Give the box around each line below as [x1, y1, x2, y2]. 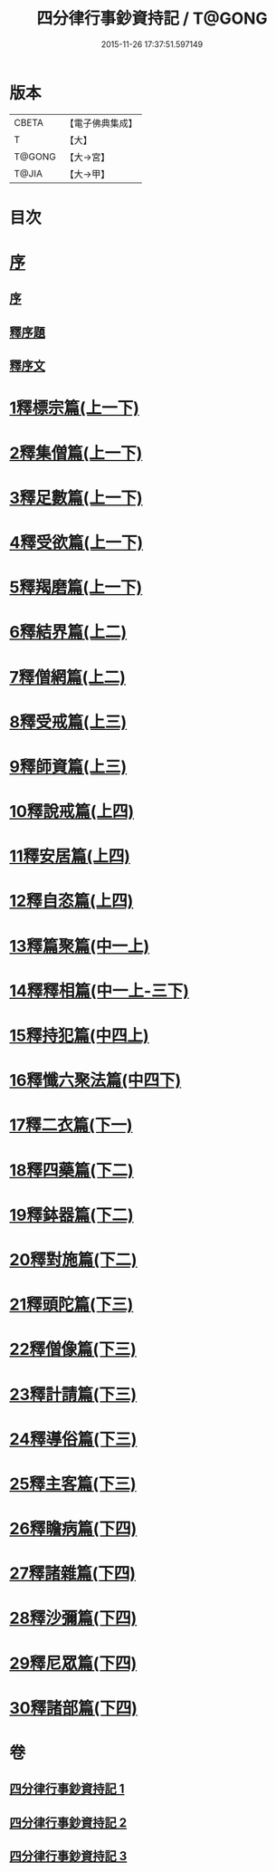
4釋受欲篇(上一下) [9, 532, 144, 552]
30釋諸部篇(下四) [9, 1697, 138, 1718]
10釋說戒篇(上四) [9, 802, 135, 822]
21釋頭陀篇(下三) [9, 1294, 134, 1315]
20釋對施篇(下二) [9, 1249, 138, 1270]
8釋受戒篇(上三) [9, 712, 128, 732]
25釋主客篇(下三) [9, 1474, 138, 1494]
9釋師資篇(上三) [9, 756, 128, 777]
